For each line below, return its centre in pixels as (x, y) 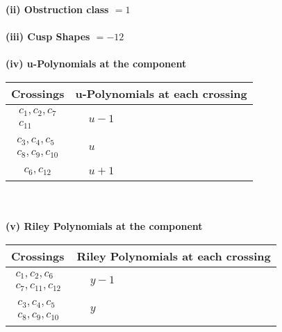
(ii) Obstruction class (57, 9)
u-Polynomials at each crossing (161, 93)
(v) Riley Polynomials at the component (104, 226)
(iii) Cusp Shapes (48, 36)
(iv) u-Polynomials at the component (96, 64)
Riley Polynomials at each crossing (174, 256)
